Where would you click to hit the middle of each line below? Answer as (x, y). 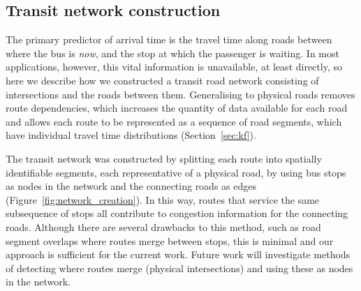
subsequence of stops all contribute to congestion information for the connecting (177, 213)
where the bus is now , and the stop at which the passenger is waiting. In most (172, 53)
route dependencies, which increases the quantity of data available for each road (177, 108)
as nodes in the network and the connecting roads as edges (131, 186)
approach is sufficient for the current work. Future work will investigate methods (178, 254)
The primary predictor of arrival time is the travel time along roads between (169, 39)
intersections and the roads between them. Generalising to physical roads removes (180, 94)
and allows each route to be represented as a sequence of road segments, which (174, 121)
